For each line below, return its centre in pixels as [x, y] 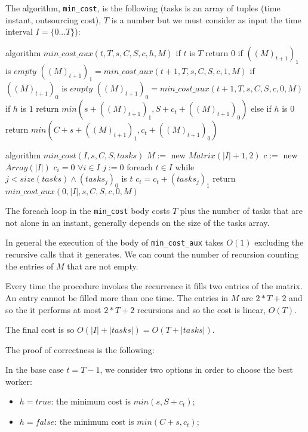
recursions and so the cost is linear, [201, 309]
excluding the [279, 242]
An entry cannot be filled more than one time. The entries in [117, 297]
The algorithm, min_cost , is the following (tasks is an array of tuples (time [143, 8]
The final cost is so [40, 330]
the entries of [30, 266]
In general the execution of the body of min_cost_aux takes [115, 242]
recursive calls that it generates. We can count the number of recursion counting [152, 254]
